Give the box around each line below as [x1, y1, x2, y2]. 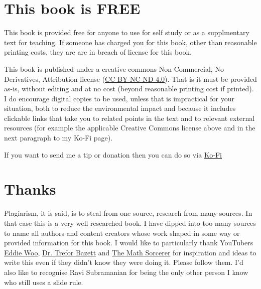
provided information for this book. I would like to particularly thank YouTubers [4, 237, 253, 248]
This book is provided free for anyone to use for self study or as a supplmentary [4, 27, 249, 38]
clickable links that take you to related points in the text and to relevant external [4, 112, 255, 123]
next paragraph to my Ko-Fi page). [4, 132, 113, 143]
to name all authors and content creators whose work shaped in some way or [4, 227, 240, 238]
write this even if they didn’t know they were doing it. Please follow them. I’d [4, 257, 243, 267]
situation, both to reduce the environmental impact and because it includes [4, 103, 236, 113]
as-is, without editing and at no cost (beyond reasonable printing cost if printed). [4, 83, 254, 94]
